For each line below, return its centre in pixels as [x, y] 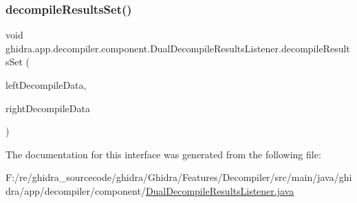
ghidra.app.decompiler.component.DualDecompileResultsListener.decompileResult [178, 48]
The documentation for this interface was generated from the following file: [163, 154]
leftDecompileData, [46, 85]
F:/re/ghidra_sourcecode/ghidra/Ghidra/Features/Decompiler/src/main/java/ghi [179, 177]
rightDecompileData [48, 108]
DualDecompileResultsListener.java [220, 190]
